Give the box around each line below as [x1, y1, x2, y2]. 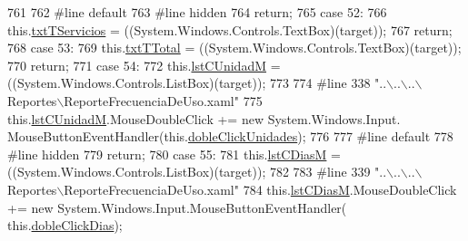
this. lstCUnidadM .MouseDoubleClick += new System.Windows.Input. [7, 109, 401, 128]
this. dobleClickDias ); [7, 216, 123, 235]
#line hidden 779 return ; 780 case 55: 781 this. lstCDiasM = [7, 144, 341, 163]
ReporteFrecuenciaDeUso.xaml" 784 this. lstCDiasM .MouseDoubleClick [64, 179, 457, 198]
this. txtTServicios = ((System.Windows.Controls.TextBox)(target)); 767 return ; [7, 20, 453, 39]
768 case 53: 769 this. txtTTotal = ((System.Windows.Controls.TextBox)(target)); [7, 38, 462, 57]
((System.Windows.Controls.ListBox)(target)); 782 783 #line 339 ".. [7, 162, 387, 181]
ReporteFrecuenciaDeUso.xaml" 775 [64, 91, 263, 110]
